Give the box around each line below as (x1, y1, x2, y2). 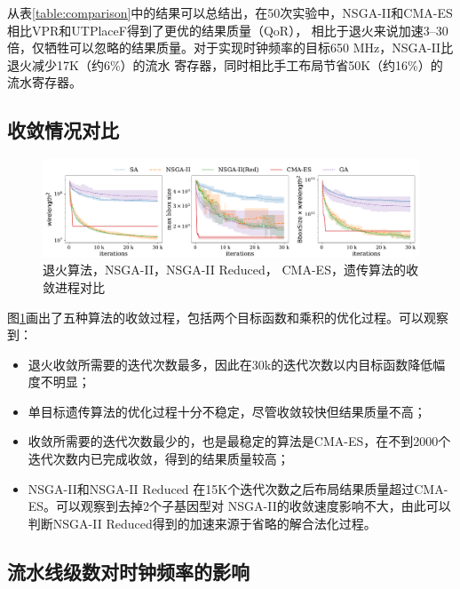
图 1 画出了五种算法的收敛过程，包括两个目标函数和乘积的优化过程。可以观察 (7, 307, 448, 326)
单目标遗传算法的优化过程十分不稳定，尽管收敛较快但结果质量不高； (28, 402, 426, 420)
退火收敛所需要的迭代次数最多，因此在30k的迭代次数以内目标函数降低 (28, 354, 433, 373)
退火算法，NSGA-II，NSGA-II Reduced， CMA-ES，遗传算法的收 (43, 260, 418, 279)
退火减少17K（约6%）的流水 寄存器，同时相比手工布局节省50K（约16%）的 (7, 55, 443, 74)
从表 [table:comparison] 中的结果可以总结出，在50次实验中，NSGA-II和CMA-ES (7, 4, 453, 21)
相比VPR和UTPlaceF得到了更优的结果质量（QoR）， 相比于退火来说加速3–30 (7, 20, 448, 39)
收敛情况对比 (7, 116, 119, 144)
